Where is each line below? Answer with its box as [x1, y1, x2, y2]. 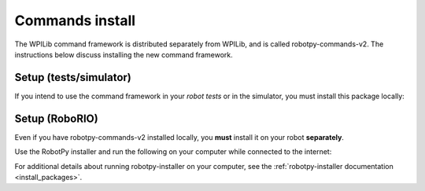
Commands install [14, 12, 136, 29]
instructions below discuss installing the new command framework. [14, 50, 234, 59]
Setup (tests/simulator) [14, 71, 131, 84]
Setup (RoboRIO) [14, 112, 98, 125]
